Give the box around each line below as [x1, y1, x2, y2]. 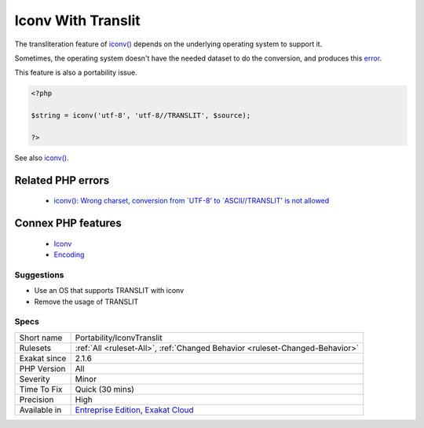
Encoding [53, 250, 85, 259]
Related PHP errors [14, 174, 110, 187]
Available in [19, 404, 62, 415]
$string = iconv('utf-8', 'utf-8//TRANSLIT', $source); [31, 111, 251, 120]
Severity [19, 373, 50, 384]
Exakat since [19, 353, 67, 364]
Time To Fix [19, 383, 63, 394]
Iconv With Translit [14, 12, 141, 29]
